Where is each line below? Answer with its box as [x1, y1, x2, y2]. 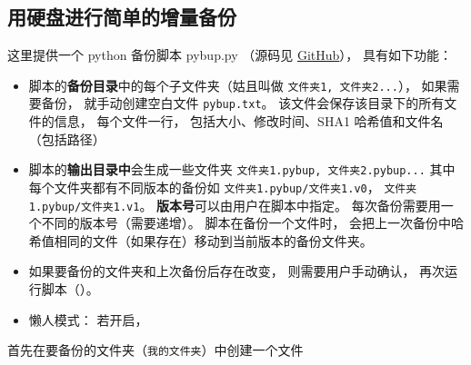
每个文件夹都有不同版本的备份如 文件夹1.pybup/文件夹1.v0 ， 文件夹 [28, 177, 417, 196]
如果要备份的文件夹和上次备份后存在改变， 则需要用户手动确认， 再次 [28, 261, 446, 281]
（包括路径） [28, 129, 105, 148]
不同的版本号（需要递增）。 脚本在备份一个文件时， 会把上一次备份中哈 [41, 213, 465, 232]
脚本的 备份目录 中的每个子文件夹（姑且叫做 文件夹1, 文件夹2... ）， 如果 [28, 75, 447, 94]
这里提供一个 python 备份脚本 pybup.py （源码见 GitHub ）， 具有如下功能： [7, 45, 452, 64]
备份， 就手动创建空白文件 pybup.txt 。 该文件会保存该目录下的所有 [41, 94, 445, 113]
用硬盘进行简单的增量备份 [7, 3, 236, 31]
